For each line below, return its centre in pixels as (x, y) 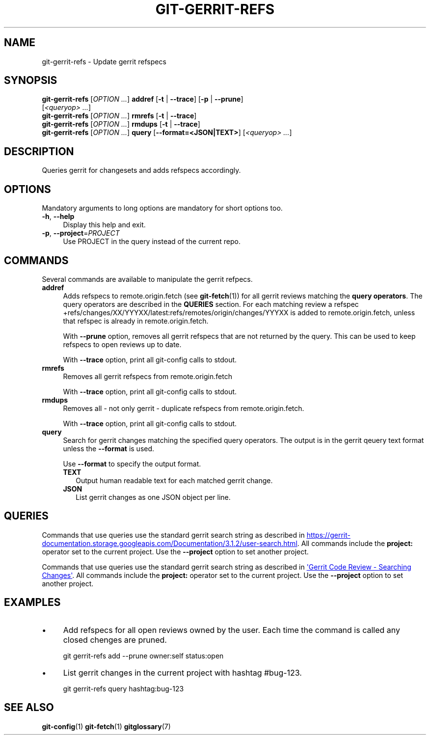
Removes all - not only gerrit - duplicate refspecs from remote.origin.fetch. (184, 408)
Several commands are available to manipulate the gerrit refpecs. (147, 279)
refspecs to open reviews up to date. (122, 344)
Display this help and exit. (104, 225)
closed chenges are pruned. (115, 640)
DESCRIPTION (39, 151)
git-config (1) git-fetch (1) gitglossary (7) (106, 726)
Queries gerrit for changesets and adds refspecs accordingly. (141, 170)
